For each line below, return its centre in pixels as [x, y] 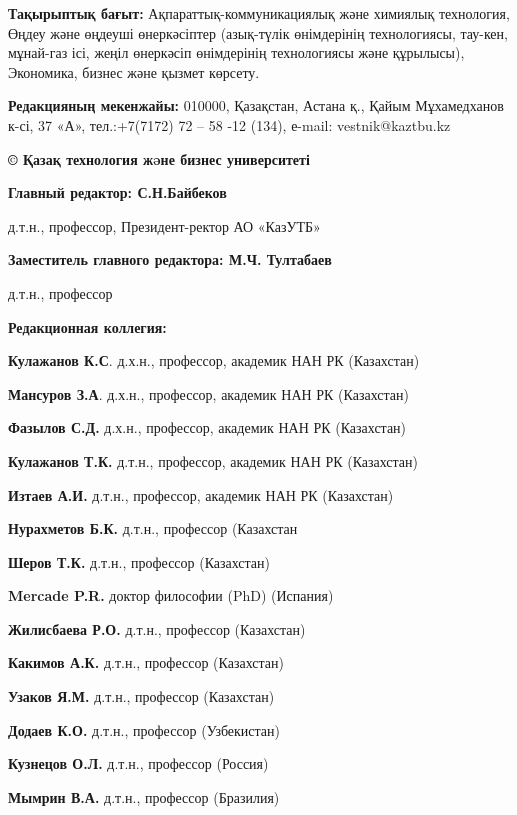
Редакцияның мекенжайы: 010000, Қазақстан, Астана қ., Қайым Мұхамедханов [256, 105]
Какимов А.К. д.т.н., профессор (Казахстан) [146, 662]
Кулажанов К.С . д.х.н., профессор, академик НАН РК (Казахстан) [214, 360]
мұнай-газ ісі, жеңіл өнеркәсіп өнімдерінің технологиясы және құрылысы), [236, 52]
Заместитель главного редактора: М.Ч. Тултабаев [170, 259]
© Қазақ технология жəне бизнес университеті [159, 158]
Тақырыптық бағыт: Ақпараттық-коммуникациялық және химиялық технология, [259, 13]
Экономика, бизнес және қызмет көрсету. [134, 71]
